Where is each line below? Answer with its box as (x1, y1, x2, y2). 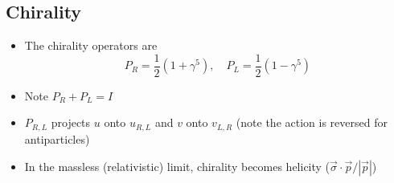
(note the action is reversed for (236, 114, 388, 131)
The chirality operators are (24, 37, 158, 54)
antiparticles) (24, 130, 90, 147)
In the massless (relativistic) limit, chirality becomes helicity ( (24, 157, 330, 174)
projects (51, 114, 91, 131)
